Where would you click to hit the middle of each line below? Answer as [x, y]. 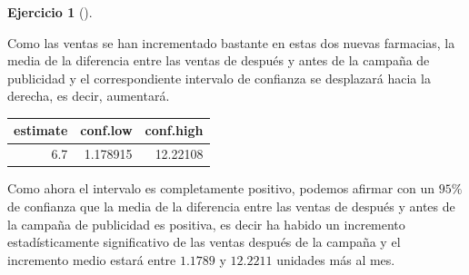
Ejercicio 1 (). [50, 12]
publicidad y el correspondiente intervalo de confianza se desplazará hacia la [219, 78]
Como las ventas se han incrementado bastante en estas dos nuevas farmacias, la [231, 42]
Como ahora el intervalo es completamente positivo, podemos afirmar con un [221, 188]
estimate [41, 130]
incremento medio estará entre [92, 259]
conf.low [106, 130]
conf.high [174, 130]
